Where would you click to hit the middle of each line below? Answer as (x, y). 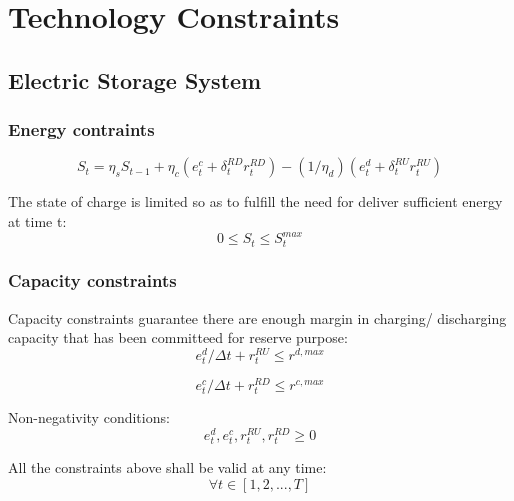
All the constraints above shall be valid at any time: (167, 467)
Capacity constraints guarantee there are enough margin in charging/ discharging (257, 317)
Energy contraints (81, 129)
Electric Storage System (135, 79)
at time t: (37, 220)
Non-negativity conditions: (89, 417)
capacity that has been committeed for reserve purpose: (178, 337)
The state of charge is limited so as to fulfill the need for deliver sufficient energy (255, 201)
